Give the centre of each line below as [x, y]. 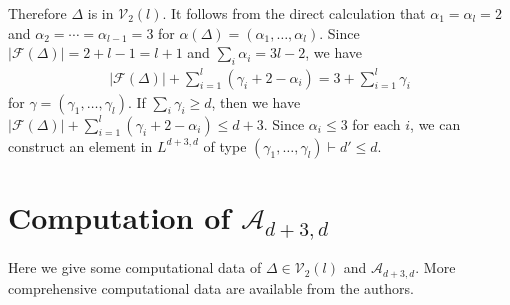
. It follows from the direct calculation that [294, 13]
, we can [435, 123]
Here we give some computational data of [135, 267]
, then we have [256, 101]
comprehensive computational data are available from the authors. [211, 287]
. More [435, 267]
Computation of [119, 216]
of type [225, 145]
